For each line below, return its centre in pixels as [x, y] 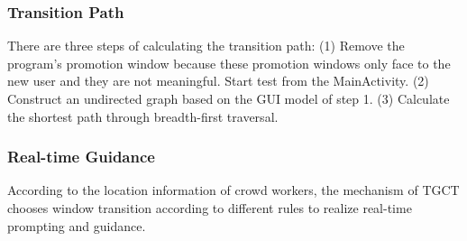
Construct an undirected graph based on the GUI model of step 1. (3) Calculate [229, 98]
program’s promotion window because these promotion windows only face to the [229, 63]
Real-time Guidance [81, 157]
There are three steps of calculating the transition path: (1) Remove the [206, 46]
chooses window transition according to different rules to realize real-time [210, 208]
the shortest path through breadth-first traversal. [143, 116]
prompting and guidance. [77, 225]
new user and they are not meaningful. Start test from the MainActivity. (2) [218, 81]
